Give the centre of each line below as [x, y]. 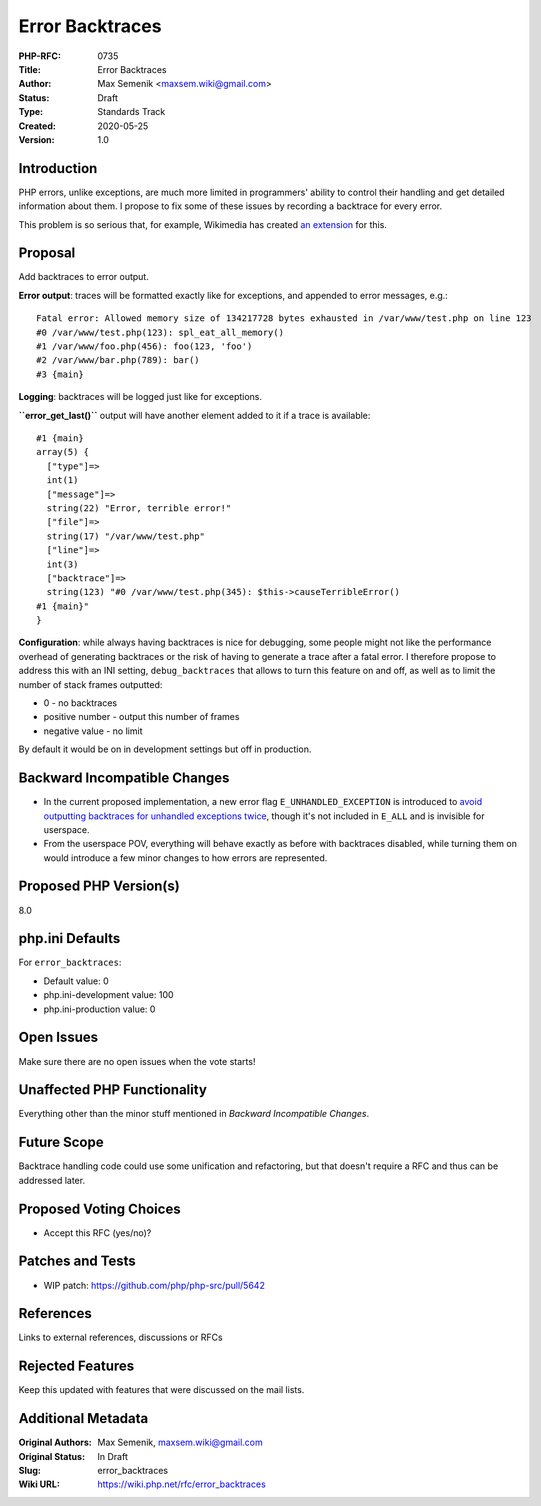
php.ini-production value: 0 [99, 1009]
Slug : [30, 1471]
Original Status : [51, 1456]
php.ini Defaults [69, 938]
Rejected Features [76, 1366]
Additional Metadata [83, 1418]
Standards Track [131, 112]
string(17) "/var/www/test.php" [125, 536]
